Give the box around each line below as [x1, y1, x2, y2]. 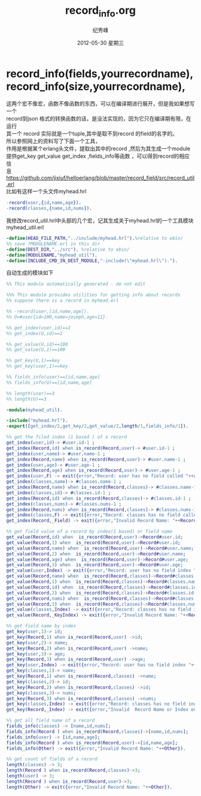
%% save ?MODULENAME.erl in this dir [6, 241, 100, 247]
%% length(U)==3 [6, 396, 47, 402]
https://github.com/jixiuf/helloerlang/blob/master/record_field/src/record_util [6, 175, 195, 182]
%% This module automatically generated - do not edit [6, 281, 146, 287]
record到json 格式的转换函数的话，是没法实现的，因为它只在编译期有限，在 [6, 115, 191, 122]
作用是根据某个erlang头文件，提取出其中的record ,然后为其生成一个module [6, 145, 190, 152]
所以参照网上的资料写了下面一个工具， [6, 137, 100, 145]
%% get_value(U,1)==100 [6, 347, 66, 353]
